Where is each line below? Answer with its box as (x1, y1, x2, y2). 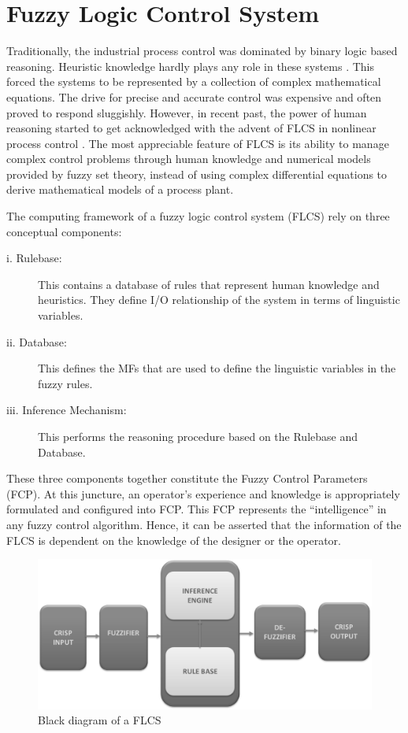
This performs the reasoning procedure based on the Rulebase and (38, 428, 358, 444)
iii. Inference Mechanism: (6, 402, 127, 418)
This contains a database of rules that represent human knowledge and (38, 276, 380, 292)
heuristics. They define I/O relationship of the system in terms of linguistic (38, 291, 400, 308)
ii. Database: (6, 333, 67, 350)
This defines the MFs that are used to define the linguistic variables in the (38, 360, 396, 376)
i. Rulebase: (6, 250, 62, 266)
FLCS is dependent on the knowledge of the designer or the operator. (6, 531, 341, 548)
